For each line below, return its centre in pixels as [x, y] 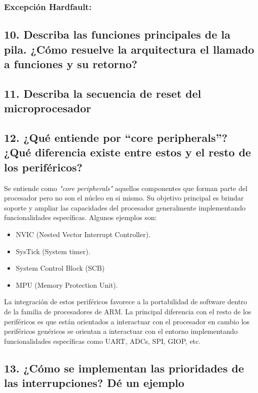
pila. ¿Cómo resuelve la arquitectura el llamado [129, 49]
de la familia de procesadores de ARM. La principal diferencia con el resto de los [128, 311]
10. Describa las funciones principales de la [117, 34]
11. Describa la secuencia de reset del [103, 93]
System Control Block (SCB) [60, 268]
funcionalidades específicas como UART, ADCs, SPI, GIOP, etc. [102, 341]
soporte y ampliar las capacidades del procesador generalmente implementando [125, 207]
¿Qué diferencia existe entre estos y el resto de [127, 152]
